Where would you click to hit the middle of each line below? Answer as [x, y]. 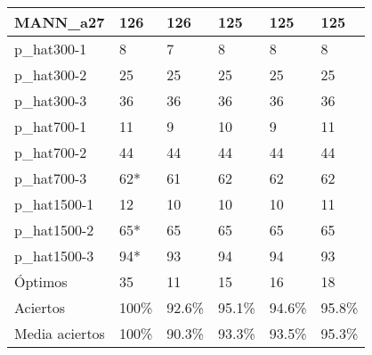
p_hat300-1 [51, 49]
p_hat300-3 [51, 100]
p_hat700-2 [51, 152]
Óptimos [41, 281]
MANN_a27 [60, 22]
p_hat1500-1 [54, 204]
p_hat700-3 [51, 178]
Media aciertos [60, 333]
